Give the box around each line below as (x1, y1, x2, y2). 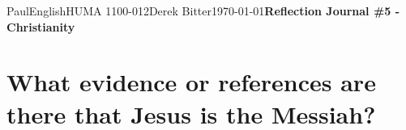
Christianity (6, 18, 75, 35)
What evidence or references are (6, 65, 376, 99)
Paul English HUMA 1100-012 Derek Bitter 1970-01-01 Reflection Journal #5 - (6, 2, 400, 19)
